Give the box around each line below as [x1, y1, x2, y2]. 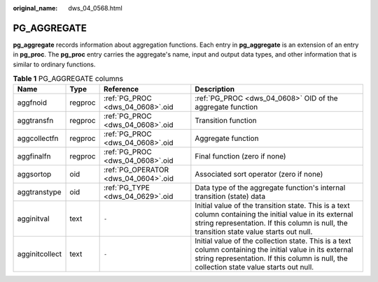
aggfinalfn [17, 151, 51, 161]
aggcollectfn [17, 133, 59, 143]
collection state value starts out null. [195, 262, 314, 272]
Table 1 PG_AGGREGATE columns [13, 74, 124, 84]
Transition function [195, 116, 257, 126]
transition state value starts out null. [195, 227, 313, 237]
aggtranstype [17, 187, 62, 197]
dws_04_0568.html [68, 4, 122, 12]
